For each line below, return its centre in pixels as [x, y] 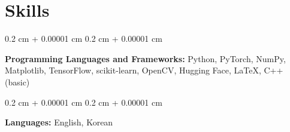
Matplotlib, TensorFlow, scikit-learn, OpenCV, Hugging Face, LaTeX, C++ [144, 70]
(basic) [17, 82]
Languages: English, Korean [59, 122]
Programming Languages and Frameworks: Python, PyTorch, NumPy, [145, 58]
